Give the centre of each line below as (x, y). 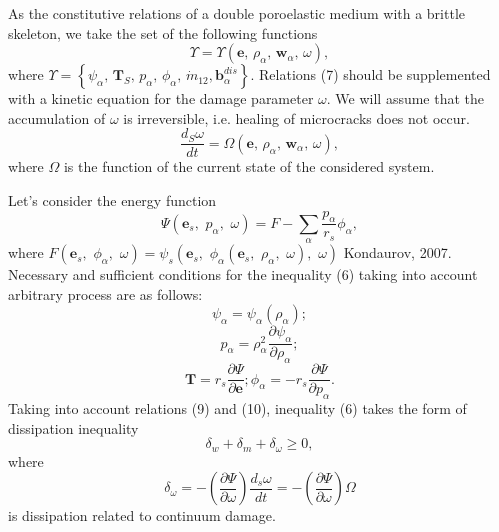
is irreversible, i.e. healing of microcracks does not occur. (296, 117)
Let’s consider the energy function (112, 200)
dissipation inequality (73, 427)
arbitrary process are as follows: (105, 293)
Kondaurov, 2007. (397, 252)
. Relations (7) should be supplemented (370, 74)
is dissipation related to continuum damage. (142, 515)
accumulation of (57, 117)
